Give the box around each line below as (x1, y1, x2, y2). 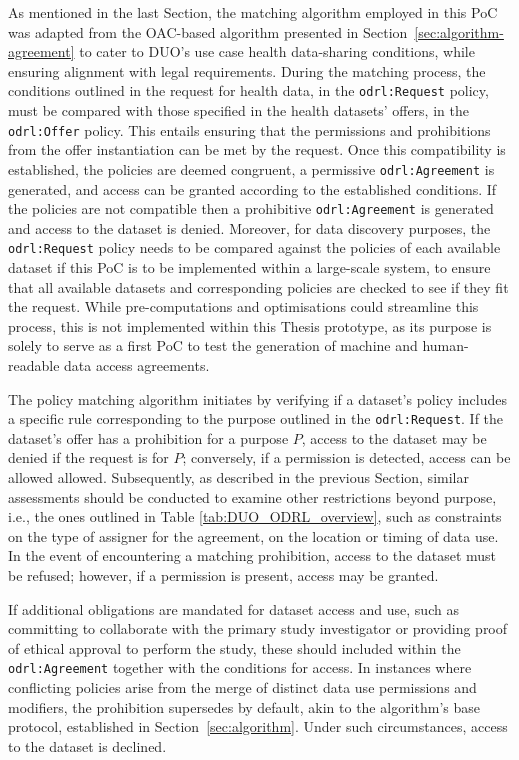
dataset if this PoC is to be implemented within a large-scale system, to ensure (8, 257, 491, 278)
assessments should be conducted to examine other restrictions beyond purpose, (8, 486, 497, 507)
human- (422, 335, 469, 356)
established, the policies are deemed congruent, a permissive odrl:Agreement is (8, 158, 495, 179)
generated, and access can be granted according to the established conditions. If (8, 178, 497, 199)
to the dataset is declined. (8, 735, 167, 756)
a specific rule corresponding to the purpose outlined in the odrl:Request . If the (8, 408, 504, 429)
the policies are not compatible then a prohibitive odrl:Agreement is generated (8, 198, 494, 219)
